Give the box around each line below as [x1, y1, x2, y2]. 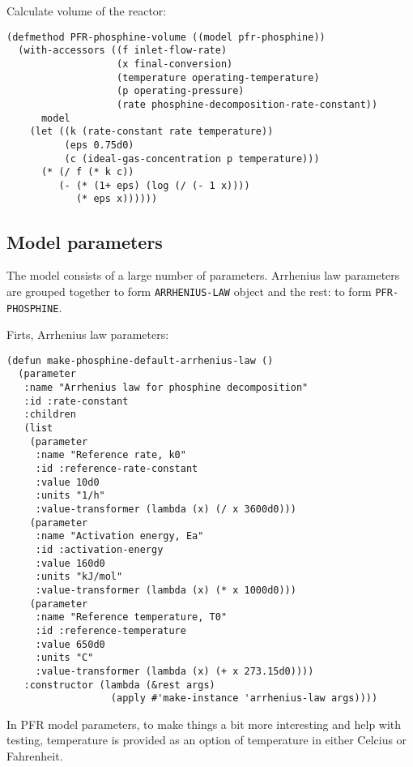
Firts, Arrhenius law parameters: [6, 326, 169, 343]
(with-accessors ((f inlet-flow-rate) [18, 45, 228, 57]
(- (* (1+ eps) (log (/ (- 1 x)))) [58, 179, 250, 191]
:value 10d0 [35, 476, 100, 488]
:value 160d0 [35, 557, 105, 569]
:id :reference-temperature [35, 624, 186, 636]
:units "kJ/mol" [35, 571, 123, 583]
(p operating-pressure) [117, 85, 245, 97]
